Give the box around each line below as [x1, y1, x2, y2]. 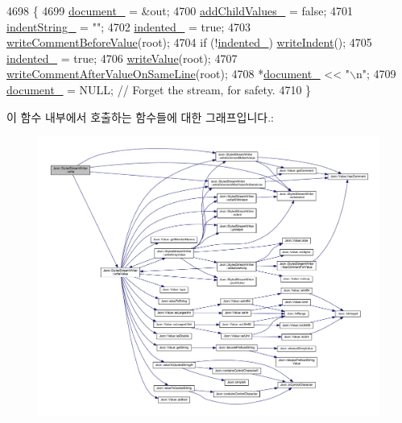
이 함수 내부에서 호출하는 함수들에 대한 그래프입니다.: [6, 108, 274, 125]
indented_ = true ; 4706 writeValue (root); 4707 [6, 49, 238, 66]
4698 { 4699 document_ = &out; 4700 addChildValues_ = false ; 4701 [6, 2, 353, 19]
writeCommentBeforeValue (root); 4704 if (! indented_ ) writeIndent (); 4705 [6, 34, 372, 51]
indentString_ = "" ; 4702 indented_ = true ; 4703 [6, 18, 251, 35]
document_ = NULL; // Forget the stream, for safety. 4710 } [6, 81, 312, 97]
